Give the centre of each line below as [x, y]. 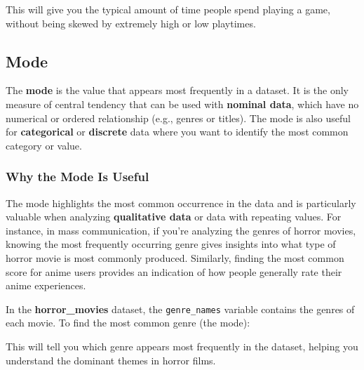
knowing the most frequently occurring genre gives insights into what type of [171, 244]
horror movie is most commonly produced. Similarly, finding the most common [175, 257]
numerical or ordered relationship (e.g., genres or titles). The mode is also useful [178, 118]
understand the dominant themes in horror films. [111, 360]
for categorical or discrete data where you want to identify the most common [177, 132]
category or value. [44, 145]
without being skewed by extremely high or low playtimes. [131, 23]
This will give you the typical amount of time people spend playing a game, [168, 9]
